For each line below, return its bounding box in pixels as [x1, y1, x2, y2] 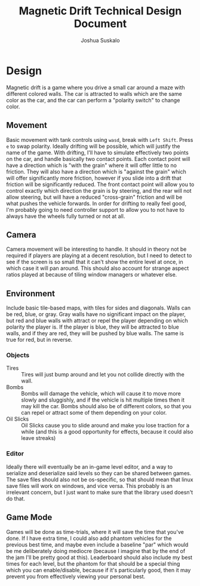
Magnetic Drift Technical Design [19, 4, 182, 18]
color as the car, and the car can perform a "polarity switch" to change [6, 96, 180, 104]
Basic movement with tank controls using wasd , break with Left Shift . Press [6, 136, 193, 143]
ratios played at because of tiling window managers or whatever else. [6, 271, 177, 278]
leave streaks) [21, 435, 56, 442]
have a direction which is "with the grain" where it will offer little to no [6, 162, 177, 169]
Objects [6, 351, 30, 360]
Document [73, 17, 127, 31]
